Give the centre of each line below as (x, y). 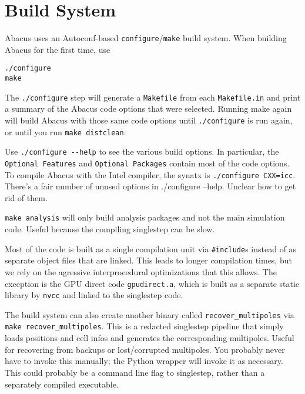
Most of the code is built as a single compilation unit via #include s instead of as (151, 248)
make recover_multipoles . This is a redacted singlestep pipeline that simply (144, 326)
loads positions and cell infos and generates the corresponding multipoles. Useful (150, 338)
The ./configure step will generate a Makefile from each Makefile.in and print (153, 97)
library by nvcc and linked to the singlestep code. (94, 295)
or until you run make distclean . (66, 131)
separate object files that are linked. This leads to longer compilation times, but (148, 260)
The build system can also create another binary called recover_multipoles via (150, 314)
